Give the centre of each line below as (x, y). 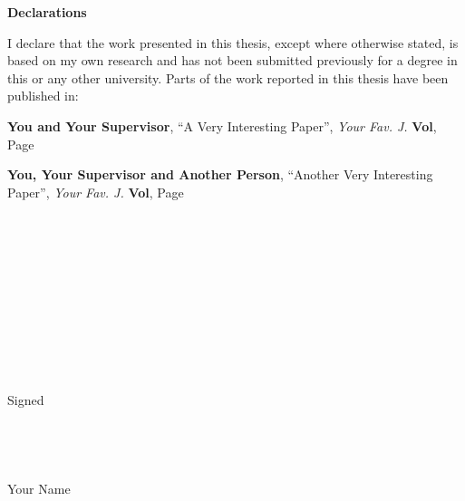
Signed (26, 400)
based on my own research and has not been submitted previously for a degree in (232, 60)
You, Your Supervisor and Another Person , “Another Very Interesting (220, 174)
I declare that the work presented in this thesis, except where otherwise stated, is (233, 42)
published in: (43, 96)
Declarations (47, 12)
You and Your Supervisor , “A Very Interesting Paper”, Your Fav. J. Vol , (222, 125)
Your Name (39, 489)
